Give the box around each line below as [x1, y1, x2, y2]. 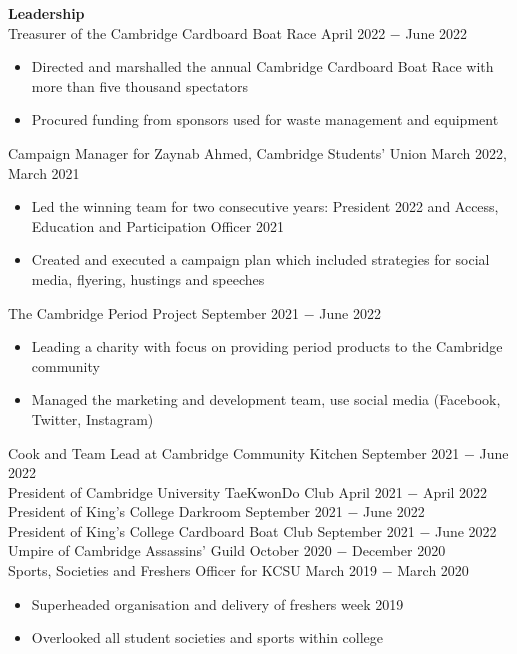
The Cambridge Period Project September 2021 [8, 302, 300, 323]
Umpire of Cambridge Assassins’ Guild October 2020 [8, 540, 332, 561]
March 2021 [8, 162, 80, 183]
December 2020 [352, 540, 446, 561]
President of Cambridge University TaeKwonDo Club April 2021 [8, 481, 403, 502]
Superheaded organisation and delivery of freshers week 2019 [31, 593, 404, 614]
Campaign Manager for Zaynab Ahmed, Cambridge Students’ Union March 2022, [8, 142, 507, 163]
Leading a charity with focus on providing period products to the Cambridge [31, 336, 503, 357]
